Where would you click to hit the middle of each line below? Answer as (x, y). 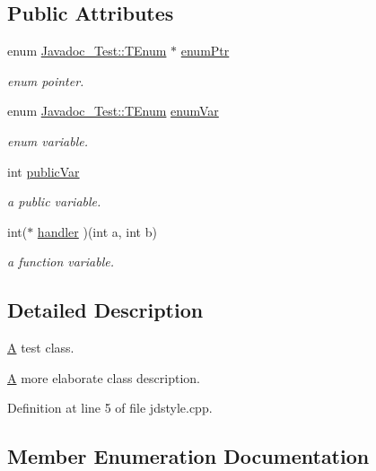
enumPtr (205, 51)
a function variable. (61, 262)
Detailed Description (105, 310)
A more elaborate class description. (104, 377)
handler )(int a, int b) (97, 231)
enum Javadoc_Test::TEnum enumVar (113, 111)
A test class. (41, 348)
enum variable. (48, 140)
